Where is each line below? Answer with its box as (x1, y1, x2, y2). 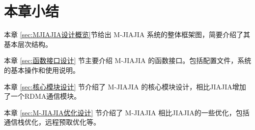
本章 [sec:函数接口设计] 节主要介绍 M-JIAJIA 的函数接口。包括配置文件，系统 (4, 55, 252, 65)
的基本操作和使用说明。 (4, 65, 80, 75)
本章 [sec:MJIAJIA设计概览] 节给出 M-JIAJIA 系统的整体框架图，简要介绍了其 (4, 29, 250, 40)
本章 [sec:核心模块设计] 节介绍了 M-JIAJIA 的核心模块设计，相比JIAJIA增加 (4, 81, 246, 91)
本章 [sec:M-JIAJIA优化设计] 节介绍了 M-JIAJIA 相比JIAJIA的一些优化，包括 (4, 107, 250, 117)
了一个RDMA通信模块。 (4, 91, 81, 101)
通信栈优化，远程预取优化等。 (4, 117, 100, 127)
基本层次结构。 (4, 39, 52, 49)
